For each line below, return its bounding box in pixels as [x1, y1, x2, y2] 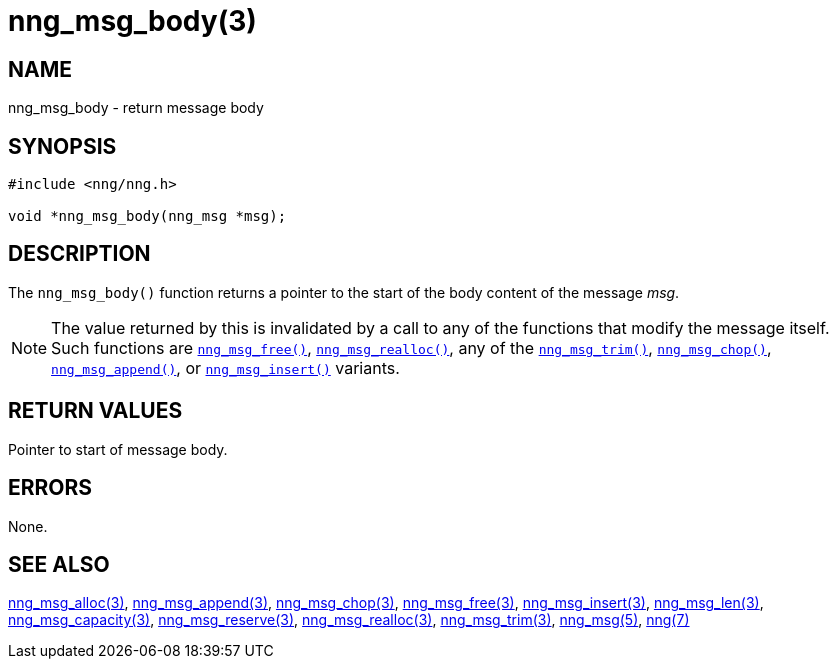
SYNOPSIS [8, 133, 117, 159]
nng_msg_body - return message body [8, 99, 264, 117]
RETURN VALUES [8, 398, 183, 424]
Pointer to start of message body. [8, 440, 228, 458]
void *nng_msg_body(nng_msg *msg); [8, 208, 287, 225]
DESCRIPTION [8, 241, 151, 267]
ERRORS [8, 475, 93, 501]
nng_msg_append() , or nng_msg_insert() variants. [51, 357, 400, 378]
